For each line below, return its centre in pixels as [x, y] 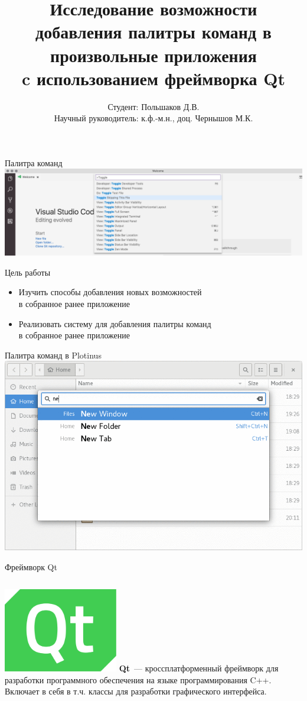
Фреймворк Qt [31, 566]
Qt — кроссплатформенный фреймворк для [199, 668]
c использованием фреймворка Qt [153, 78]
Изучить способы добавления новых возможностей [110, 292]
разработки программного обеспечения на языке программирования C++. [138, 679]
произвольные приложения [153, 55]
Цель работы [28, 272]
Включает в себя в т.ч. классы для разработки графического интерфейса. [136, 691]
